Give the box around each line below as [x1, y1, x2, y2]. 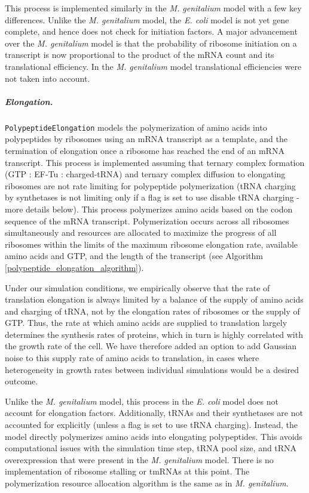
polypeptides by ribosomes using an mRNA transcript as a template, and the [5, 133, 287, 145]
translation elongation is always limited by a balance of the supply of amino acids [5, 293, 304, 306]
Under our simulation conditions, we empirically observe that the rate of [5, 281, 270, 294]
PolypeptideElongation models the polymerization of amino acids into [5, 121, 267, 133]
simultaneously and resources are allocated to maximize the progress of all [5, 226, 277, 239]
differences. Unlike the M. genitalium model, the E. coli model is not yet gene [5, 13, 289, 26]
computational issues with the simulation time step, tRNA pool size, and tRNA [5, 442, 297, 454]
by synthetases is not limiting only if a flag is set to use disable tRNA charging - [5, 191, 299, 204]
